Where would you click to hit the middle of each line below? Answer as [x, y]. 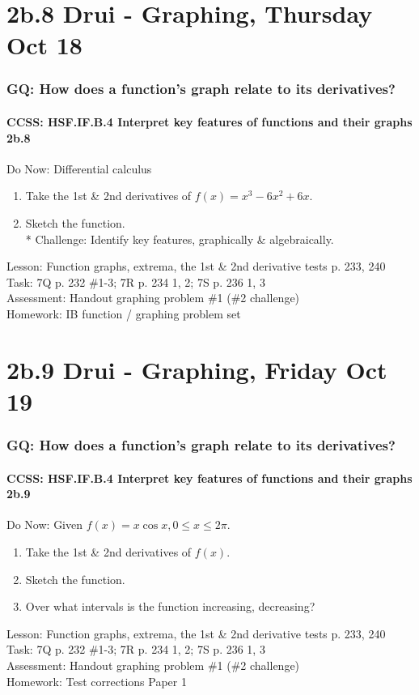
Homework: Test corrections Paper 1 [97, 681]
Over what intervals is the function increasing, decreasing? [170, 606]
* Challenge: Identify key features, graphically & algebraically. [180, 239]
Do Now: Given [45, 524]
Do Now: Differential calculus [79, 168]
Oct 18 [44, 45]
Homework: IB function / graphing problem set [124, 313]
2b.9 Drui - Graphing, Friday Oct [197, 369]
